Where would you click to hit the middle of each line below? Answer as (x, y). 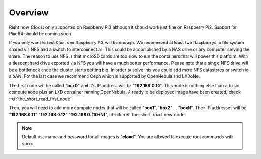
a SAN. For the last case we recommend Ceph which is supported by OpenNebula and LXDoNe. (104, 76)
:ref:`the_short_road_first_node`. (41, 99)
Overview (29, 13)
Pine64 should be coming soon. (41, 33)
